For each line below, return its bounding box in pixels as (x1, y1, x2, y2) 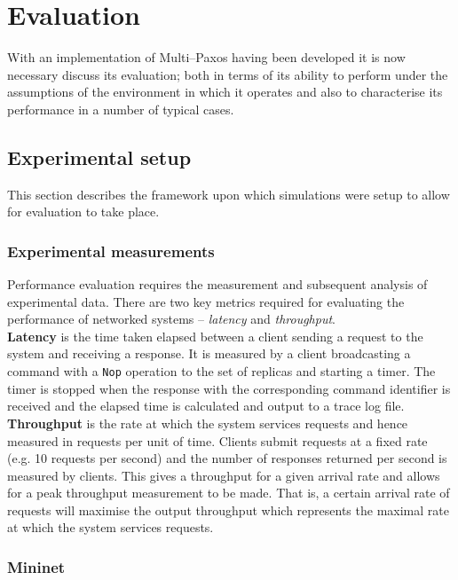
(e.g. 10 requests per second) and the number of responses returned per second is (7, 449, 447, 467)
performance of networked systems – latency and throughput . (7, 310, 336, 328)
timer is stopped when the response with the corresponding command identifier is (7, 379, 451, 397)
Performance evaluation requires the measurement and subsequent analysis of (7, 275, 428, 294)
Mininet (7, 556, 66, 577)
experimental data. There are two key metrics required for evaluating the (7, 292, 405, 310)
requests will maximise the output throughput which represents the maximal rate (7, 500, 449, 519)
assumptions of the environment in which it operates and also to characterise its (7, 82, 443, 101)
